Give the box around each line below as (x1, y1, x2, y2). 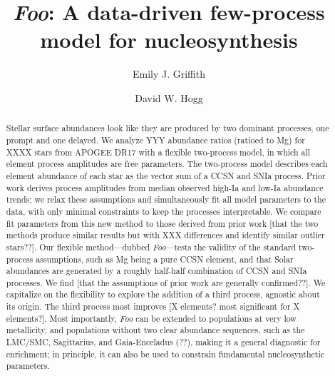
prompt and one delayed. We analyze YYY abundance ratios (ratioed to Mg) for (6, 133, 305, 146)
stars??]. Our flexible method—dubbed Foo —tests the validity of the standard (6, 240, 297, 253)
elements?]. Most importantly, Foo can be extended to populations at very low (6, 312, 297, 324)
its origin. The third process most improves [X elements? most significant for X (6, 300, 300, 313)
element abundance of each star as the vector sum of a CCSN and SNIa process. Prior (6, 169, 326, 181)
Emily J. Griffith (132, 66, 206, 81)
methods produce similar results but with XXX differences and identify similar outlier (6, 229, 325, 241)
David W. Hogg (135, 90, 203, 105)
